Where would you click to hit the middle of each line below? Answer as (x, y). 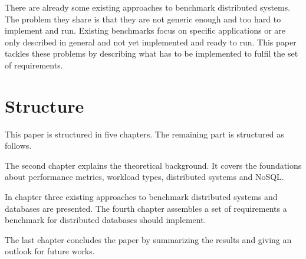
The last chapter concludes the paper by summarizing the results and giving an (148, 239)
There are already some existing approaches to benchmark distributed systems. (148, 7)
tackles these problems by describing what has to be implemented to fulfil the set (152, 53)
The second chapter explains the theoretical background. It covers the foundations (153, 165)
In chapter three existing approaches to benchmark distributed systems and (141, 197)
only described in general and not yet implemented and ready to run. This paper (151, 42)
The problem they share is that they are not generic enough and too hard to (143, 19)
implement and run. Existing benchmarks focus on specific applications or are (145, 30)
